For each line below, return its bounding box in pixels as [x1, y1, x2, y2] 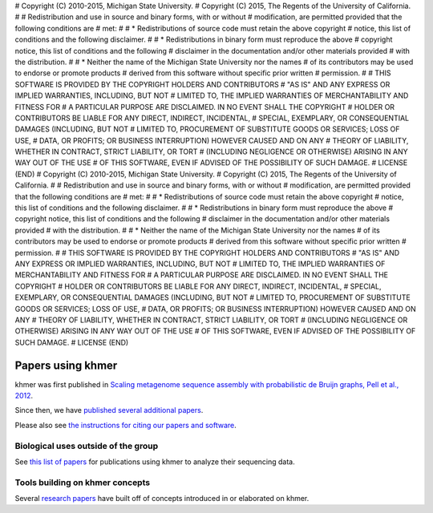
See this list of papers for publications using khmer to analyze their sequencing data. [14, 457, 296, 467]
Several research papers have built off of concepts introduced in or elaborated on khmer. [14, 494, 310, 503]
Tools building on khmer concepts [14, 477, 151, 488]
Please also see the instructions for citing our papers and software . [14, 420, 237, 430]
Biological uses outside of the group [14, 440, 159, 451]
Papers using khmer [14, 358, 118, 372]
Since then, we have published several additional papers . [14, 406, 204, 415]
